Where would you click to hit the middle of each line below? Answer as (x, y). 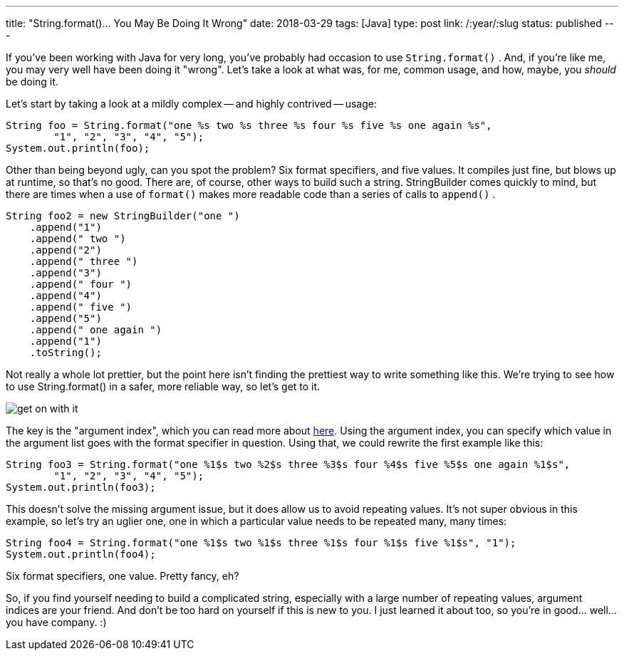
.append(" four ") (81, 284)
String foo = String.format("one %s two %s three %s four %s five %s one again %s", (249, 125)
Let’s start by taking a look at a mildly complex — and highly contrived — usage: (192, 104)
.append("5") (66, 318)
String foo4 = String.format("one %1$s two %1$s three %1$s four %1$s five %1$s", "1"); (261, 543)
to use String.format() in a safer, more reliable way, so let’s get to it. (163, 386)
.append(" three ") (84, 261)
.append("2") (66, 250)
